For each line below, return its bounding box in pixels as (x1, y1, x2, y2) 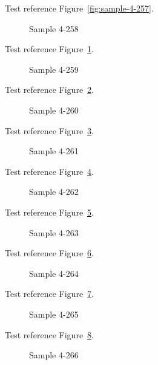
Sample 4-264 (29, 267, 79, 279)
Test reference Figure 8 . (5, 328, 94, 341)
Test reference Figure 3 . (5, 124, 94, 137)
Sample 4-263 (29, 226, 79, 239)
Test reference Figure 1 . (5, 43, 94, 55)
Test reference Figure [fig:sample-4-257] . (5, 2, 154, 14)
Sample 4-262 (29, 185, 79, 198)
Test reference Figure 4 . (5, 165, 94, 177)
